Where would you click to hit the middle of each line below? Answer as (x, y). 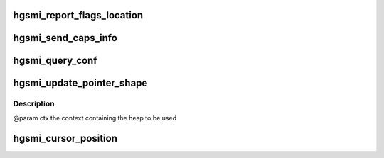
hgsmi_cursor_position (65, 138)
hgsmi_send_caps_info (65, 38)
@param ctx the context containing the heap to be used (95, 118)
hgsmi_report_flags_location (78, 15)
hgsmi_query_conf (55, 61)
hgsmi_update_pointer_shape (80, 83)
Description (34, 104)
